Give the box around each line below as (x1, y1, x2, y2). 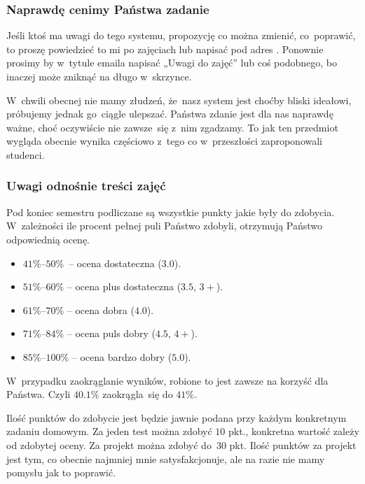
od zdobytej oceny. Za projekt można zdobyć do (6, 437, 212, 452)
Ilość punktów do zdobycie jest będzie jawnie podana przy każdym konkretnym (6, 410, 347, 425)
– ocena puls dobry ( (67, 326, 156, 341)
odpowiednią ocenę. (6, 232, 90, 246)
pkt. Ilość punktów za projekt (229, 437, 357, 452)
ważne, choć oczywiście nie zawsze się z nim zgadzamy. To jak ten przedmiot (6, 120, 338, 134)
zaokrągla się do (102, 387, 173, 401)
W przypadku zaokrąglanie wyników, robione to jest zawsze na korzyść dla (6, 373, 329, 387)
